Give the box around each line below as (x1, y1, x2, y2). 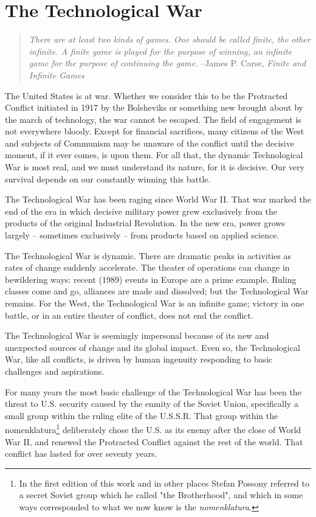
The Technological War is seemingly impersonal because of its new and (5, 329, 269, 342)
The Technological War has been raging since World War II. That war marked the (5, 193, 311, 206)
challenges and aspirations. (5, 364, 105, 377)
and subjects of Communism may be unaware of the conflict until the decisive (5, 136, 294, 149)
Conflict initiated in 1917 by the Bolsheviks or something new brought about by (5, 101, 303, 114)
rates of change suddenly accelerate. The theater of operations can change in (5, 261, 290, 274)
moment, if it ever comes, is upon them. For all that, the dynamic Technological (5, 148, 303, 161)
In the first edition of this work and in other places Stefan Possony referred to (19, 476, 310, 489)
